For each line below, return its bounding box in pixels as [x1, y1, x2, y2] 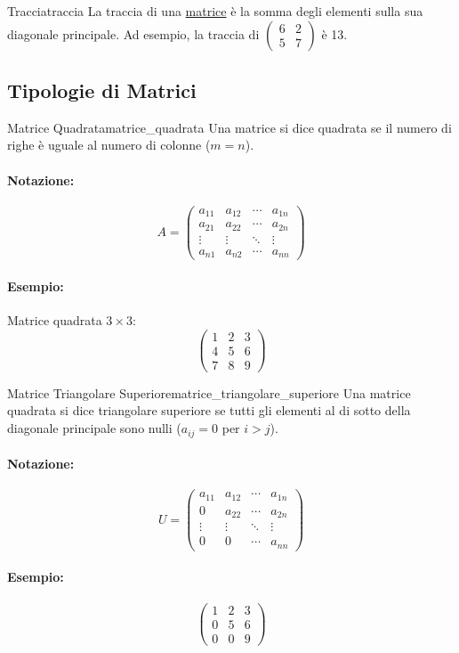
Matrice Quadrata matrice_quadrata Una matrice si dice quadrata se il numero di [7, 118, 452, 136]
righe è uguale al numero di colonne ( [7, 135, 211, 154]
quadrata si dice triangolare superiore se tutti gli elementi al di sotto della [7, 401, 411, 420]
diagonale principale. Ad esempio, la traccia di [7, 24, 260, 43]
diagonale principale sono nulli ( [7, 419, 181, 437]
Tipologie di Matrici [7, 76, 197, 103]
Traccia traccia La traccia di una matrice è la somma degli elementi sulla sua [7, 2, 423, 20]
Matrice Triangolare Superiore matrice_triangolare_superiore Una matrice [7, 383, 411, 402]
